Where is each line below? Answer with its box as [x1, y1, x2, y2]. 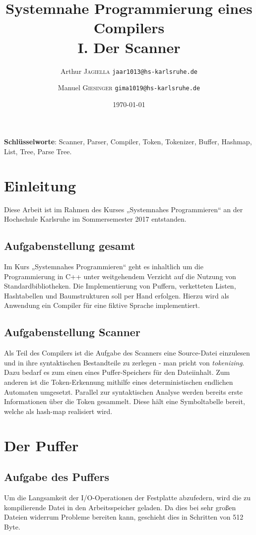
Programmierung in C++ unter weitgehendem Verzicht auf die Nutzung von [4, 271, 236, 281]
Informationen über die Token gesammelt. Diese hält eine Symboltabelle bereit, [4, 396, 245, 407]
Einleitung [4, 175, 76, 195]
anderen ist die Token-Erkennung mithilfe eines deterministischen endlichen [4, 377, 233, 387]
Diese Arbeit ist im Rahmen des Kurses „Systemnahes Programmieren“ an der [4, 204, 243, 214]
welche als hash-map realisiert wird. [4, 406, 113, 416]
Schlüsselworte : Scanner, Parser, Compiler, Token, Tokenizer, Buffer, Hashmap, [4, 136, 252, 147]
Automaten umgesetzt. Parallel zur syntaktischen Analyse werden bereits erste [4, 386, 243, 397]
